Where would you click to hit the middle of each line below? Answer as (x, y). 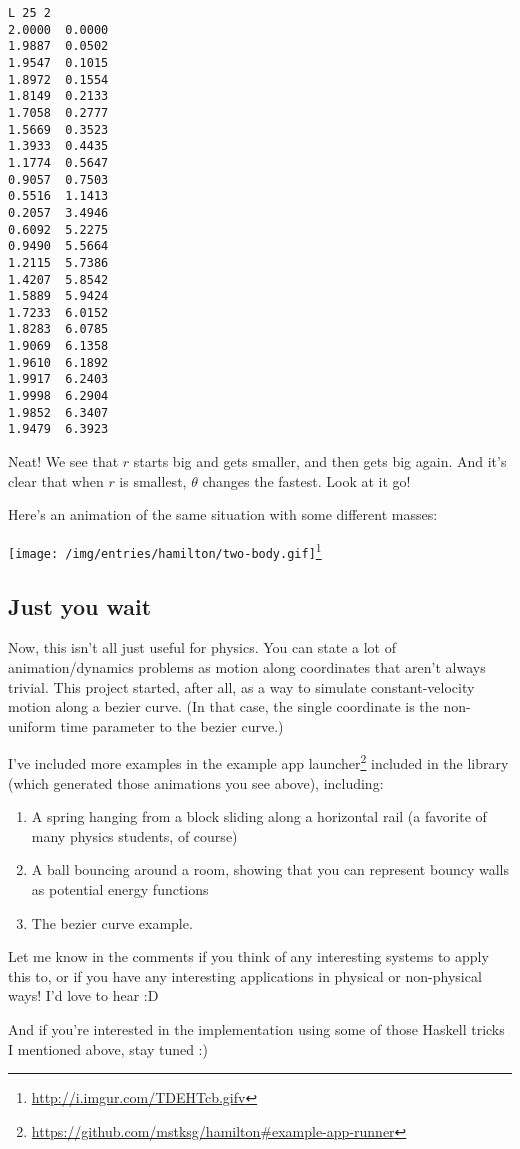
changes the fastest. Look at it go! (306, 480)
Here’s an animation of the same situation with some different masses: (223, 514)
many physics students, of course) (134, 835)
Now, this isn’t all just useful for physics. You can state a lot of (202, 647)
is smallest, (153, 480)
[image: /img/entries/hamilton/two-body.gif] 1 (165, 549)
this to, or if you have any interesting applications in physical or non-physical (245, 975)
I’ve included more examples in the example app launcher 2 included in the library (258, 761)
